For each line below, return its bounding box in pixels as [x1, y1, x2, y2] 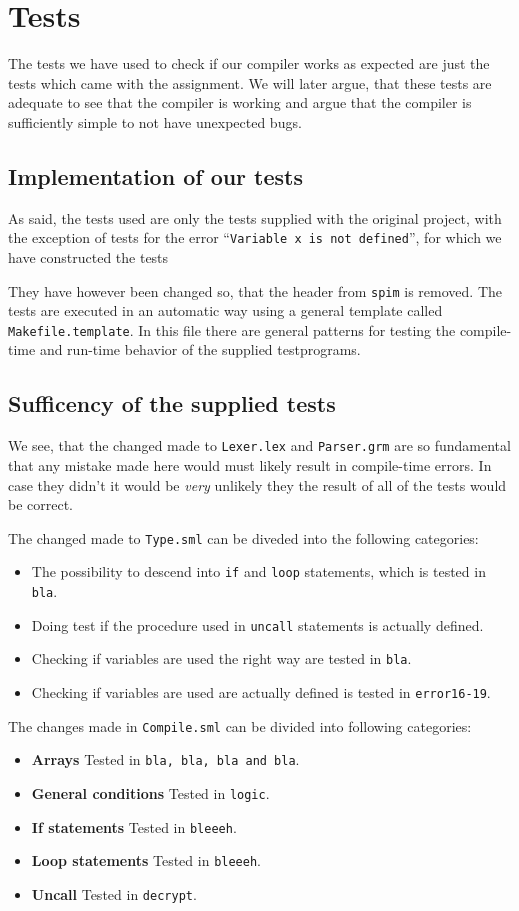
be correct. [8, 494, 74, 515]
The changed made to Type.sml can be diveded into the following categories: [8, 527, 479, 548]
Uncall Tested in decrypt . [31, 883, 197, 904]
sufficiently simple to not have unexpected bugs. [8, 111, 302, 132]
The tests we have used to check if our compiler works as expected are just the [8, 53, 490, 74]
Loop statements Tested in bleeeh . [31, 850, 261, 871]
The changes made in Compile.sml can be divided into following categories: [8, 715, 472, 736]
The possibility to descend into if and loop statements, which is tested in [31, 561, 486, 582]
